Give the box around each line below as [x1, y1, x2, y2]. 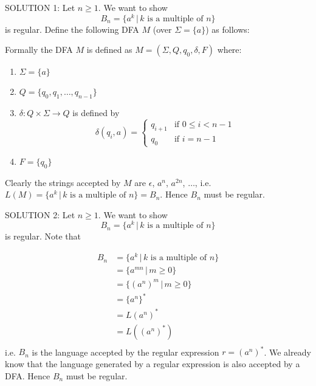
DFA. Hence [5, 369, 50, 382]
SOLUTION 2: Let [5, 208, 75, 221]
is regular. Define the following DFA [5, 22, 139, 35]
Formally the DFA [5, 43, 73, 56]
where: [217, 43, 242, 56]
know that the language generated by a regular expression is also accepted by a [5, 357, 300, 370]
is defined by [72, 106, 120, 119]
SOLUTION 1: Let [5, 1, 75, 13]
